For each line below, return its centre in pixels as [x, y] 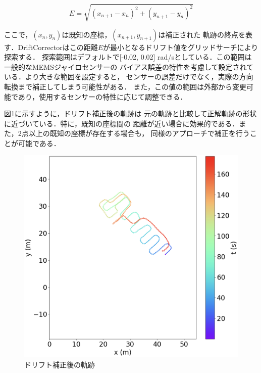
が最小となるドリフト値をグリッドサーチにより [181, 47]
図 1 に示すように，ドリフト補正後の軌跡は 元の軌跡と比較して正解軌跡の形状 [130, 113]
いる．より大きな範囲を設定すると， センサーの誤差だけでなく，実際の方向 [129, 77]
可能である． [39, 143]
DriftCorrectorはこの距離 [58, 47]
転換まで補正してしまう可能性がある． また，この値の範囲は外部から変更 [125, 86]
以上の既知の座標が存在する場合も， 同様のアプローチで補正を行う [139, 133]
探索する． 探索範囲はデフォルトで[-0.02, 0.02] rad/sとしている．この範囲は [128, 57]
